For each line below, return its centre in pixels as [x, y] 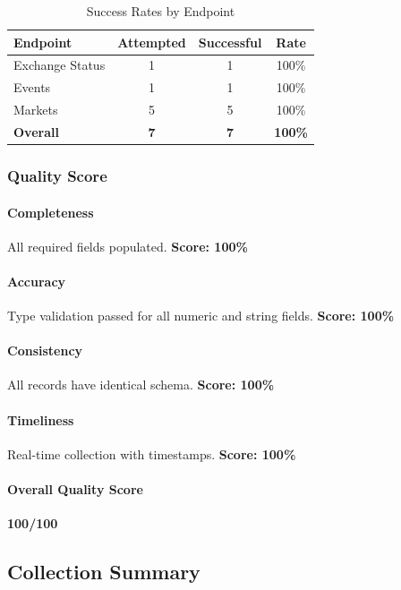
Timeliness [41, 419]
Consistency [45, 351]
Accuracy [37, 281]
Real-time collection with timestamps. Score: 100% [152, 453]
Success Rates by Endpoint [161, 11]
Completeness [51, 212]
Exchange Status [60, 65]
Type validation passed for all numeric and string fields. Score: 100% [201, 316]
